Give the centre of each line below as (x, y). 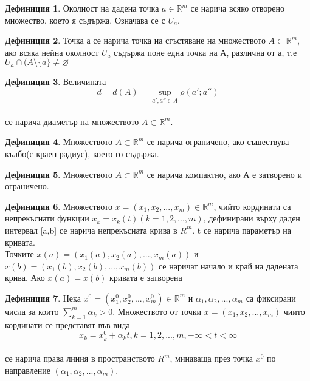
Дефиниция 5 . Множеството (59, 174)
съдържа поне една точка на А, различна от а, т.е (205, 52)
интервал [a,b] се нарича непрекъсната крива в (91, 230)
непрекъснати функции (47, 218)
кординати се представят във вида (67, 324)
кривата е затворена (146, 278)
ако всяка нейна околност (52, 52)
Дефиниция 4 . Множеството (59, 142)
